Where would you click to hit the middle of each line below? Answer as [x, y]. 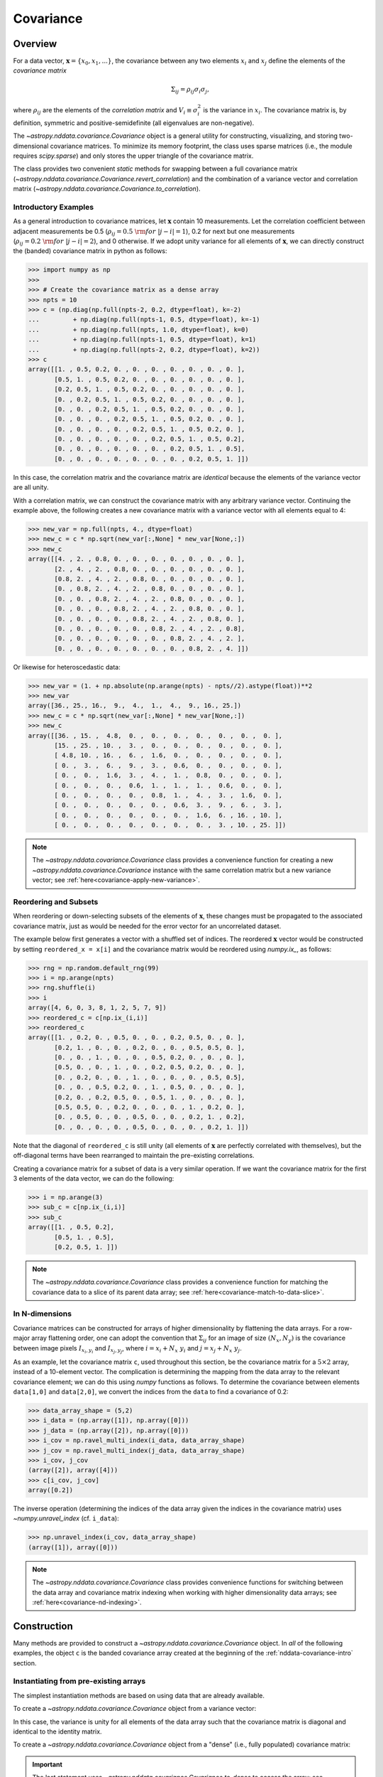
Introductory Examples [54, 207]
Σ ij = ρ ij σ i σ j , [190, 90]
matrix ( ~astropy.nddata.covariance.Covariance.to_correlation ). [107, 189]
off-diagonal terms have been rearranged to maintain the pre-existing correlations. [134, 1156]
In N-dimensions [43, 1314]
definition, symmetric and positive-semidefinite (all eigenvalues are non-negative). [134, 123]
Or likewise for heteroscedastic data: [67, 667]
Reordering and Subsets [56, 902]
